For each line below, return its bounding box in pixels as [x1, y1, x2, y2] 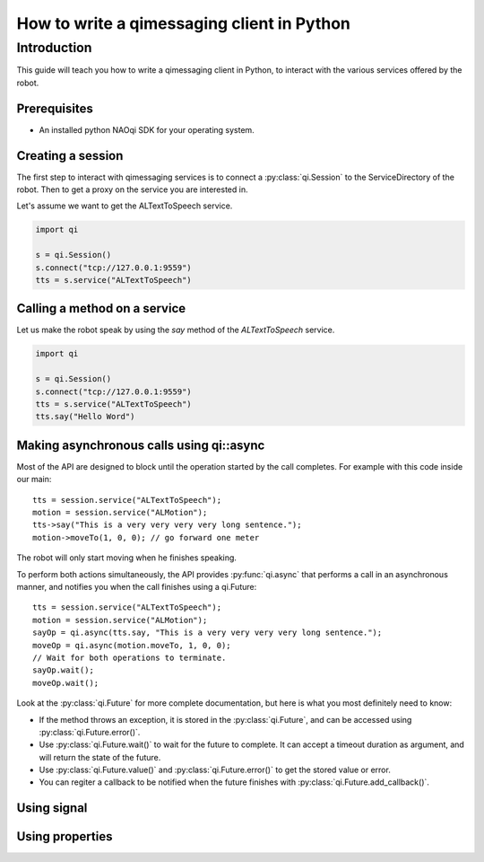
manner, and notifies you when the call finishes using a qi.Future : [16, 581, 257, 592]
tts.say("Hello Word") [35, 411, 135, 422]
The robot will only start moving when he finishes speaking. [16, 552, 238, 563]
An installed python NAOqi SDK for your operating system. [39, 124, 255, 135]
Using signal [16, 800, 88, 816]
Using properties [16, 829, 113, 844]
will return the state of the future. [39, 752, 161, 762]
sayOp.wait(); [32, 665, 94, 675]
